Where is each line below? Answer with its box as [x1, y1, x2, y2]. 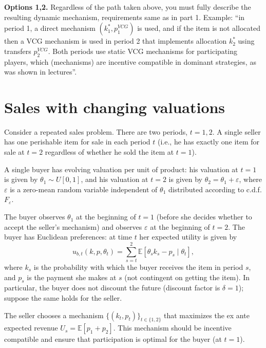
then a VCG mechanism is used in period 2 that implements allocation [4, 35, 227, 46]
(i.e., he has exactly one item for [158, 136, 260, 147]
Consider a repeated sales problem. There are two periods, [4, 126, 188, 137]
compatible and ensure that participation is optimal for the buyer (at [4, 334, 222, 344]
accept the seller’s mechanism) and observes [4, 221, 142, 232]
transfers [4, 45, 31, 56]
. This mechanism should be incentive [113, 322, 232, 333]
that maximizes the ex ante [164, 309, 250, 320]
